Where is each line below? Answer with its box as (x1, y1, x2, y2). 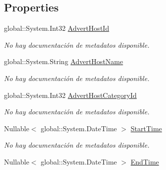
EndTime (130, 156, 159, 167)
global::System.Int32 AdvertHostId (4, 23, 110, 33)
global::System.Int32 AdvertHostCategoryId (4, 89, 137, 100)
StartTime (130, 123, 162, 133)
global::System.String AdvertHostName (4, 56, 123, 67)
